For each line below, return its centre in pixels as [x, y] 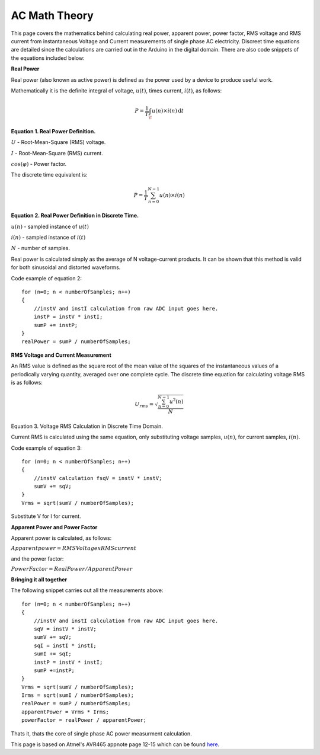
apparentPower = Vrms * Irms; [65, 712]
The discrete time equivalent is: [49, 175]
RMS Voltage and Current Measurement [61, 355]
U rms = [144, 405]
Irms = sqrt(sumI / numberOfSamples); [78, 695]
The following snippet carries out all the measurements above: [87, 590]
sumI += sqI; [52, 654]
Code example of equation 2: [47, 278]
